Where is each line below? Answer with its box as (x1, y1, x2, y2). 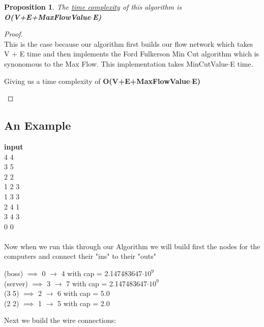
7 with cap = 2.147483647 (66, 278, 148, 288)
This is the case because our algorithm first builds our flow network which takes (4, 38, 253, 49)
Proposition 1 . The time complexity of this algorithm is (4, 2, 182, 12)
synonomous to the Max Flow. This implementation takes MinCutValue (4, 58, 228, 69)
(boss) (4, 268, 23, 279)
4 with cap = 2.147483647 (61, 268, 142, 279)
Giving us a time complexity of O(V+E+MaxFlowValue (4, 75, 190, 86)
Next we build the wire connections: (4, 315, 116, 325)
